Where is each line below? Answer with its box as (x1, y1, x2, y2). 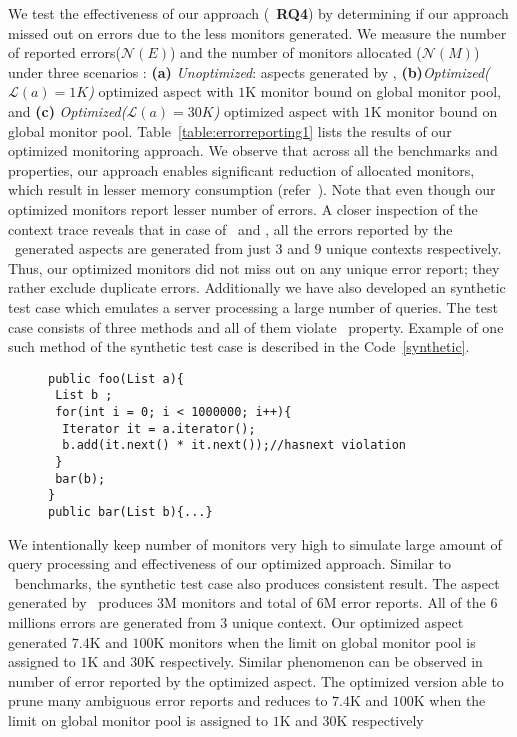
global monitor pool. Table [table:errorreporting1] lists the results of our (8, 120, 452, 141)
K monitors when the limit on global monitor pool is (153, 631, 476, 652)
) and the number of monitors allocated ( (170, 42, 422, 63)
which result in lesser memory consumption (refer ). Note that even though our (8, 179, 496, 200)
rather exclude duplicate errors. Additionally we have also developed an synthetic (8, 277, 506, 298)
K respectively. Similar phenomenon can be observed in (144, 651, 483, 672)
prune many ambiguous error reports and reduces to (8, 690, 328, 711)
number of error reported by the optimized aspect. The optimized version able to (8, 670, 504, 691)
